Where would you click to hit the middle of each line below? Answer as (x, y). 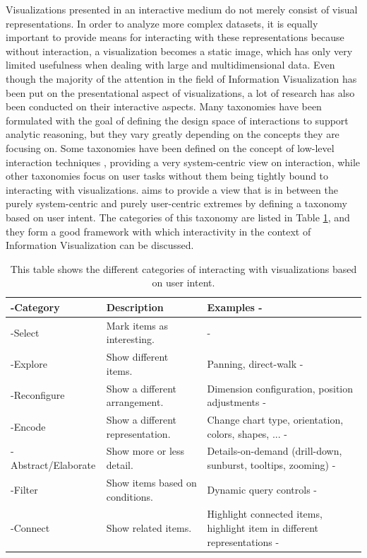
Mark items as (137, 325)
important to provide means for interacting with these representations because (175, 37)
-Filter (24, 489)
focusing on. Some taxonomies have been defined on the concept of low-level (170, 147)
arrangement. (135, 402)
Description (135, 307)
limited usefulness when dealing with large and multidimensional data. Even (170, 65)
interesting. (130, 339)
